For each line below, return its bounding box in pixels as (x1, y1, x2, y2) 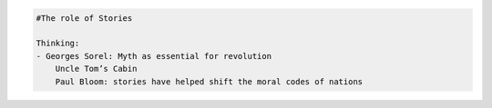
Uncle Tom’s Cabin (55, 64, 138, 74)
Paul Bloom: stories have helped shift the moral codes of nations (55, 76, 364, 86)
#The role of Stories (36, 13, 133, 23)
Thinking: (36, 38, 80, 49)
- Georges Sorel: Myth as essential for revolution (36, 51, 272, 61)
